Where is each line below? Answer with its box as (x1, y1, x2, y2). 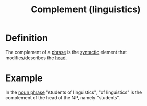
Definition (5, 32, 48, 44)
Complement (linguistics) (30, 4, 141, 15)
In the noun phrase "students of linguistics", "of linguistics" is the (5, 89, 142, 95)
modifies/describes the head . (5, 55, 67, 61)
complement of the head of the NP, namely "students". (5, 94, 120, 100)
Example (5, 72, 43, 84)
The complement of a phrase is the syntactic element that (5, 49, 127, 55)
